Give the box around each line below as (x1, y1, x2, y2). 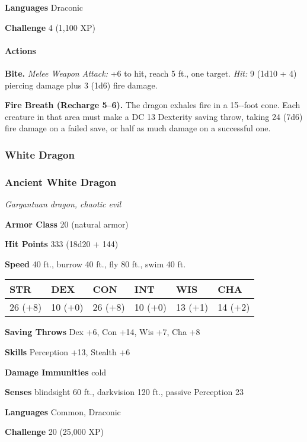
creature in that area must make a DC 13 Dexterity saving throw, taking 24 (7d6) (5, 110, 303, 122)
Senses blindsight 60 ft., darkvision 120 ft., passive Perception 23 (5, 386, 244, 398)
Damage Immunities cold (5, 365, 107, 378)
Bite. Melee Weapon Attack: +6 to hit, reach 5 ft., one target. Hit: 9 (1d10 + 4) (5, 67, 297, 79)
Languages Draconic (5, 1, 84, 13)
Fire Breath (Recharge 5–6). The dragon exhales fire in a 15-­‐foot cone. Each (5, 99, 300, 111)
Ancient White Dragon (5, 174, 117, 189)
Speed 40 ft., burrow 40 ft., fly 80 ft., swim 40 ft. (5, 257, 186, 270)
